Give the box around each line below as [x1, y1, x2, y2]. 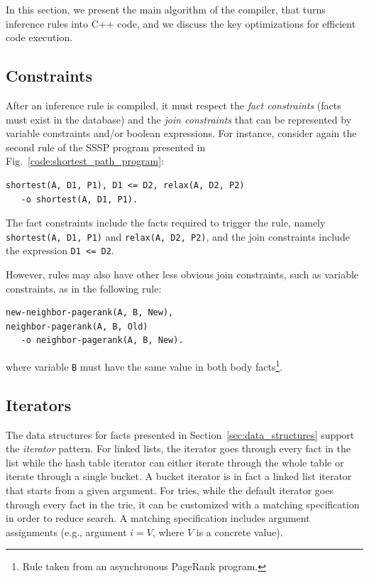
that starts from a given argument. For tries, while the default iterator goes [6, 482, 334, 497]
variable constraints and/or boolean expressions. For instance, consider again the [6, 126, 357, 141]
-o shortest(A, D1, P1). [21, 194, 138, 205]
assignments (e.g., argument [6, 524, 127, 539]
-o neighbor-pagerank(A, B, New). [21, 335, 184, 346]
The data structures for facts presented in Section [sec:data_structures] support [6, 427, 355, 442]
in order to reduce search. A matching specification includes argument [6, 511, 310, 525]
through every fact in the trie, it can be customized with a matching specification [6, 496, 360, 511]
